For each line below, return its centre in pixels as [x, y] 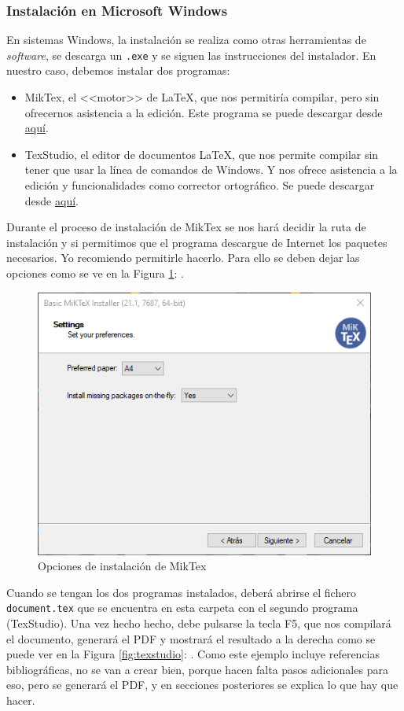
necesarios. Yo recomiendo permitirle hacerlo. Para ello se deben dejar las [183, 258]
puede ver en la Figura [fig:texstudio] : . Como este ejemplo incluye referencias [193, 654]
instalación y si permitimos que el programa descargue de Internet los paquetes [197, 242]
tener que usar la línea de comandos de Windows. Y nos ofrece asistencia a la [211, 169]
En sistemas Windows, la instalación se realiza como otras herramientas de [186, 40]
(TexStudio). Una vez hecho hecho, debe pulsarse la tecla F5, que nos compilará [199, 623]
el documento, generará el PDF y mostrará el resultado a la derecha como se [191, 638]
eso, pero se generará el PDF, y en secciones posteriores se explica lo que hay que [202, 685]
